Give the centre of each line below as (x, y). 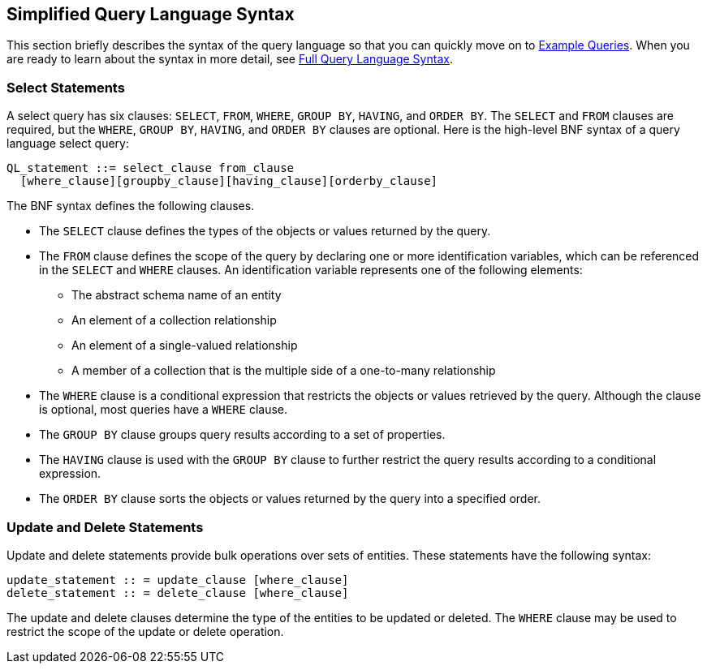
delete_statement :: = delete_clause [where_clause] (178, 593)
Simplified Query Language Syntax (151, 14)
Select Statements (66, 87)
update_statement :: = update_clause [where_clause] (178, 580)
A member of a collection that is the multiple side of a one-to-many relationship (284, 371)
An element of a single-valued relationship (185, 346)
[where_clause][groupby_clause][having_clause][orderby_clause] (229, 181)
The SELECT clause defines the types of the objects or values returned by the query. (265, 231)
